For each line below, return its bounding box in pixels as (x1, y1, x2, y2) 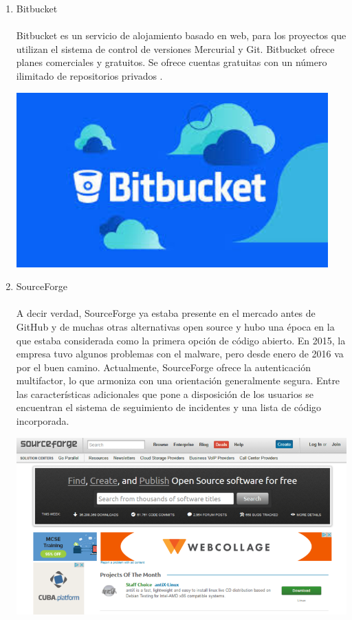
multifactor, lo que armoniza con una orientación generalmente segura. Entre (16, 373, 340, 388)
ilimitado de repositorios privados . (16, 68, 163, 82)
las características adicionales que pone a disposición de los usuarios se (16, 386, 313, 401)
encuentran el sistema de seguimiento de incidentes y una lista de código (16, 400, 322, 414)
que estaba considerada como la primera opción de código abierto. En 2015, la (16, 333, 346, 347)
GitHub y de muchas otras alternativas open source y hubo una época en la (16, 319, 335, 333)
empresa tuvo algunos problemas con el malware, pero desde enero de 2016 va (16, 346, 344, 361)
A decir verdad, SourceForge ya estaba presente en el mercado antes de (16, 306, 316, 320)
